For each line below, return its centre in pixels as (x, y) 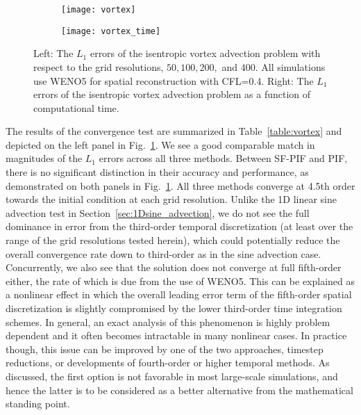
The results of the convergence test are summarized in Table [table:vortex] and (174, 131)
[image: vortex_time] (111, 31)
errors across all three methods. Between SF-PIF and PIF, (223, 158)
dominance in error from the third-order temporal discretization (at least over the (179, 226)
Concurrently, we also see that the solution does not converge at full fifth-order (174, 267)
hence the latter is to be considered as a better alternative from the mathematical (179, 390)
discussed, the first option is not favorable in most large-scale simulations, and (172, 376)
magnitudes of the (44, 158)
